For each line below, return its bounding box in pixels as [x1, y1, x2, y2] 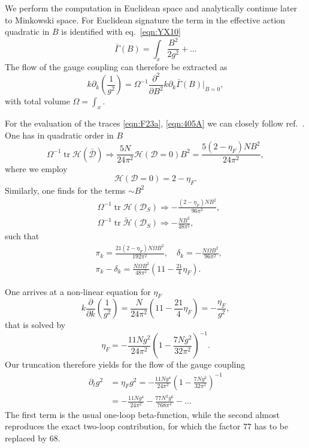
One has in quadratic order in [5, 128, 114, 141]
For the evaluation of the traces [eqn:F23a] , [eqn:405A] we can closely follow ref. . [5, 116, 305, 129]
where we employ [5, 162, 68, 175]
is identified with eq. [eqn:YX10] [61, 25, 181, 38]
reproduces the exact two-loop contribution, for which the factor [5, 420, 241, 432]
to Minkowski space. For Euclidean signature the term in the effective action [5, 13, 286, 26]
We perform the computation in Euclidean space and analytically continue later [5, 2, 298, 14]
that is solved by [5, 318, 66, 331]
